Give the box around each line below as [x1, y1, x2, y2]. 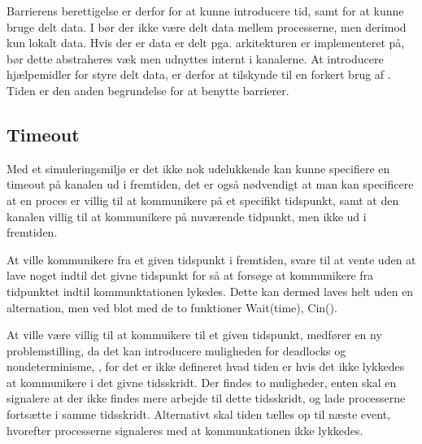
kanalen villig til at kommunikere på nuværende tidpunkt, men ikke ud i [7, 207, 367, 224]
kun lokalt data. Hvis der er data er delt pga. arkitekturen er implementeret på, [7, 34, 405, 51]
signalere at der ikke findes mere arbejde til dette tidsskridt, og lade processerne [7, 390, 406, 407]
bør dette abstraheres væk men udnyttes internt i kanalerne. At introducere [7, 50, 384, 67]
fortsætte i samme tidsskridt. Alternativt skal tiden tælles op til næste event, [7, 406, 390, 423]
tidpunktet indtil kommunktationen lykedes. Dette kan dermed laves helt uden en [7, 282, 414, 299]
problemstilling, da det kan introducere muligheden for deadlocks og [7, 342, 346, 359]
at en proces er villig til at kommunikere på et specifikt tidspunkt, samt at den [7, 191, 399, 208]
